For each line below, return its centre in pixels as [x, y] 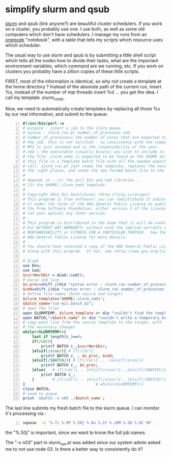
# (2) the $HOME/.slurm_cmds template [64, 185]
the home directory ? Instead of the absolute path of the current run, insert [83, 86]
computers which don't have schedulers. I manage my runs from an [76, 34]
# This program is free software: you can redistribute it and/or [95, 199]
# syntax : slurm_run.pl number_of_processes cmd [76, 133]
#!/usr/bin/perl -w [43, 123]
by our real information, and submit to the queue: [56, 114]
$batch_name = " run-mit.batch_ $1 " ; [58, 303]
